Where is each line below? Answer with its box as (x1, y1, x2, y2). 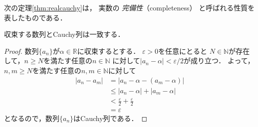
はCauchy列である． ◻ (73, 113, 148, 124)
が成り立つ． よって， (183, 55, 255, 66)
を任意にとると (158, 45, 208, 56)
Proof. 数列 (4, 45, 39, 56)
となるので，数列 (4, 113, 60, 124)
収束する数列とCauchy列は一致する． (4, 29, 125, 39)
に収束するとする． (77, 45, 140, 56)
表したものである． (4, 12, 67, 22)
